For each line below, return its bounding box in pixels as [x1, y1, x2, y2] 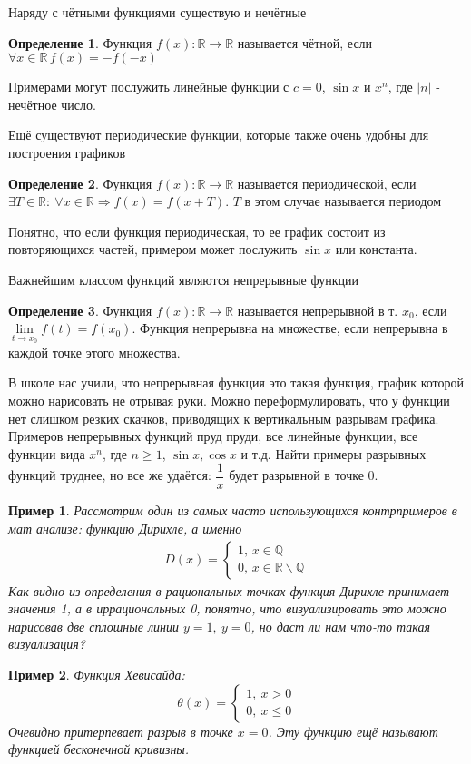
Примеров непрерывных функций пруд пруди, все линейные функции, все [8, 426, 418, 446]
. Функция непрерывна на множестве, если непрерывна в [132, 318, 448, 338]
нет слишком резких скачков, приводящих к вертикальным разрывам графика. [8, 408, 439, 427]
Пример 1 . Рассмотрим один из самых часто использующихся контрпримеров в [8, 501, 457, 520]
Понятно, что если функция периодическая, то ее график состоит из [8, 221, 386, 240]
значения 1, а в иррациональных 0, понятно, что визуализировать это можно [8, 599, 446, 618]
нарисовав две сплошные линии [8, 616, 180, 635]
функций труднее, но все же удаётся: [8, 465, 211, 485]
